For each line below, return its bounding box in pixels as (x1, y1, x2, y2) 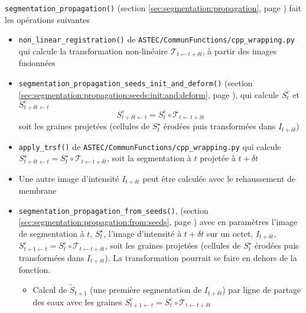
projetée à (200, 152, 236, 164)
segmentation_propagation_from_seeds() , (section (18, 204, 209, 216)
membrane (18, 184, 57, 197)
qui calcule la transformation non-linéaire (18, 44, 168, 57)
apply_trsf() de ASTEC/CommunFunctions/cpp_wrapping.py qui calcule (18, 140, 281, 152)
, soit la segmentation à (106, 152, 191, 164)
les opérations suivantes (5, 13, 90, 25)
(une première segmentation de (90, 283, 202, 296)
